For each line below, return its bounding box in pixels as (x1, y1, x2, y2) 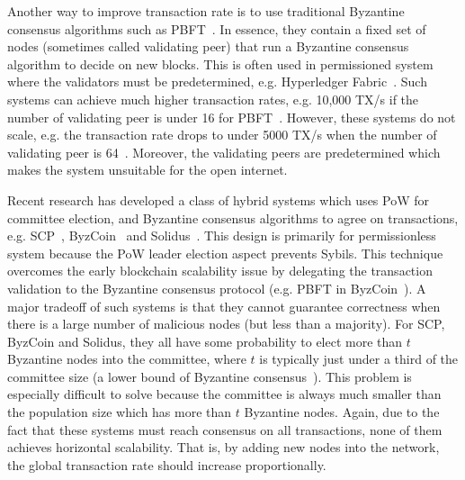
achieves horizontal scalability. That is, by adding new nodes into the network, (7, 438, 440, 457)
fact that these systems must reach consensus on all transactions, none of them (7, 420, 443, 439)
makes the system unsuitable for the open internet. (7, 160, 288, 179)
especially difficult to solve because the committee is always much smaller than (7, 385, 442, 403)
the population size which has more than (7, 403, 232, 421)
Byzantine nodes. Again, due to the (244, 403, 440, 421)
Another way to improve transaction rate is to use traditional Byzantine (7, 2, 405, 20)
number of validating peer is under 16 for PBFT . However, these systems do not (7, 107, 456, 126)
